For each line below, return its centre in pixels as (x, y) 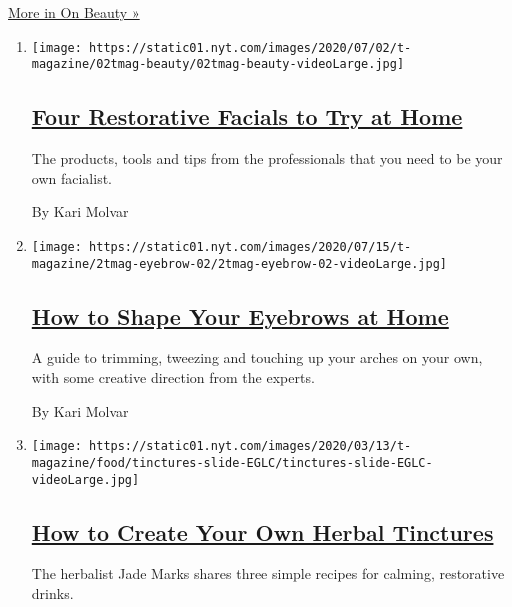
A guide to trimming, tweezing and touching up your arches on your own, (257, 357)
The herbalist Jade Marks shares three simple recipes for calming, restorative (268, 573)
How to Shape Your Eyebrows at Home (240, 315)
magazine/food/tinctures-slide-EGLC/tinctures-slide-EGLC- (232, 462)
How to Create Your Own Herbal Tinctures (262, 531)
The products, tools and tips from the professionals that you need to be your (267, 158)
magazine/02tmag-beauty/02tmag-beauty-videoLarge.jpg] (218, 64)
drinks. (52, 592)
